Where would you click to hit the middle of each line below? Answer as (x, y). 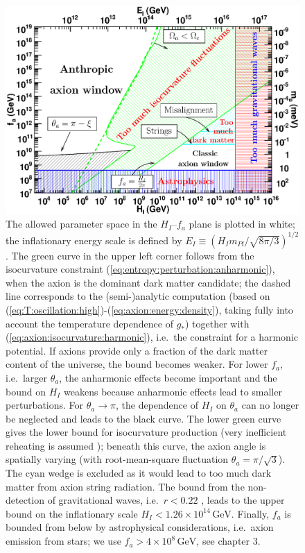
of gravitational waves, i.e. (103, 500)
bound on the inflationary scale (72, 513)
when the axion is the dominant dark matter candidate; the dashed (148, 282)
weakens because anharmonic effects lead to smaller (173, 391)
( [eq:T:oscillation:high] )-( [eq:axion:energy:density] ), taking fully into (149, 309)
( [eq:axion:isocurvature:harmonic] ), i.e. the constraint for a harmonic (152, 337)
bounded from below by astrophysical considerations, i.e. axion (140, 527)
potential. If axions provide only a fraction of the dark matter (137, 350)
